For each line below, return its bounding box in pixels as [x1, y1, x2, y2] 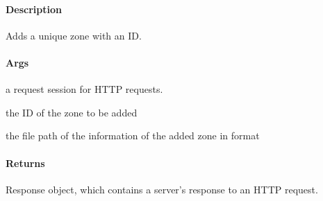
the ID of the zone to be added [6, 105, 138, 119]
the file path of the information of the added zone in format [6, 128, 260, 143]
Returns [6, 155, 45, 170]
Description [6, 1, 63, 16]
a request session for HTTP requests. [6, 82, 163, 96]
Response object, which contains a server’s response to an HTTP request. [6, 182, 318, 196]
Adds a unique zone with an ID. [6, 28, 142, 42]
